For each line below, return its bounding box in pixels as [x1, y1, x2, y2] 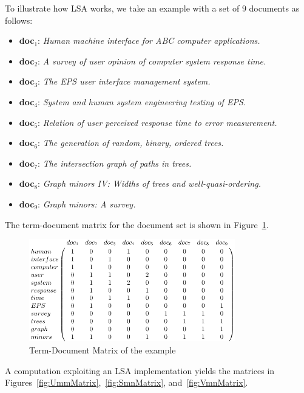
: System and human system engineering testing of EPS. [38, 95, 246, 108]
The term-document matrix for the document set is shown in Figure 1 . [5, 218, 269, 231]
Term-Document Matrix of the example [29, 344, 176, 356]
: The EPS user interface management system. [38, 75, 211, 88]
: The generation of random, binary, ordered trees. [38, 136, 224, 149]
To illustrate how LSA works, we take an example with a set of [5, 2, 240, 14]
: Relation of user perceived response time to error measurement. [38, 116, 277, 128]
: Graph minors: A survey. [38, 197, 136, 210]
